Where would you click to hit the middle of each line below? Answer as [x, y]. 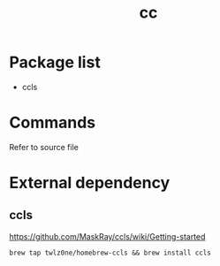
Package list [55, 62]
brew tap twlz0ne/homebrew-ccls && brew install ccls [110, 253]
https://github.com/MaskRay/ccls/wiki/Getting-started [107, 236]
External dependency [90, 183]
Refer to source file [44, 147]
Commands [53, 123]
